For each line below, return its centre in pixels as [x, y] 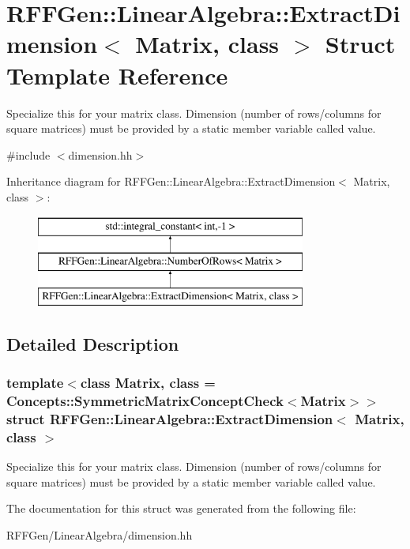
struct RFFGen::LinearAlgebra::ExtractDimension [170, 418]
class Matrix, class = [148, 383]
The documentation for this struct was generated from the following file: [181, 508]
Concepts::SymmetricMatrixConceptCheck [145, 401]
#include [28, 154]
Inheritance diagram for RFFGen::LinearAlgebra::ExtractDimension [171, 181]
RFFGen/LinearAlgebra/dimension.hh [100, 534]
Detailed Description [93, 343]
